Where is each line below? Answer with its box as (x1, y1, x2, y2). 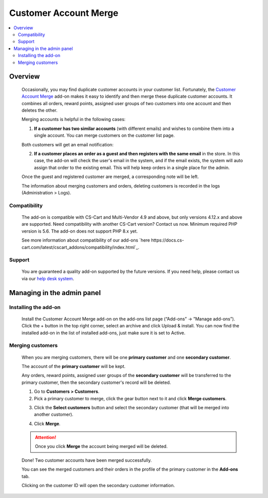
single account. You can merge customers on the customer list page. (34, 132, 175, 138)
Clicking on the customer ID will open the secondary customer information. (21, 483, 175, 489)
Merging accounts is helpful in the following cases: (21, 117, 126, 123)
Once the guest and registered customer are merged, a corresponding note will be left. (21, 174, 199, 180)
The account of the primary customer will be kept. (21, 363, 126, 369)
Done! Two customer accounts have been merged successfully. (21, 457, 152, 463)
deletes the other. (21, 107, 58, 114)
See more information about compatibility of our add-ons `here (21, 237, 150, 243)
